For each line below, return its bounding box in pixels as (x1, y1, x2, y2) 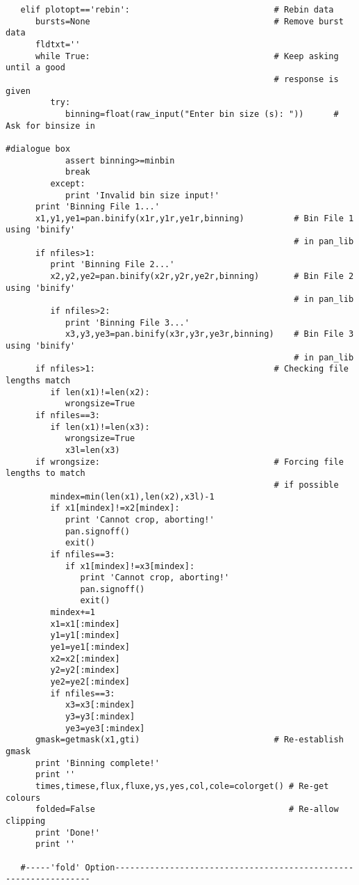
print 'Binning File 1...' (35, 202, 160, 212)
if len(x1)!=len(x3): (50, 422, 150, 432)
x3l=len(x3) (65, 445, 120, 455)
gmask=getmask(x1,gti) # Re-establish (35, 735, 344, 745)
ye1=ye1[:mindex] (50, 642, 130, 653)
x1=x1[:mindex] (50, 619, 120, 629)
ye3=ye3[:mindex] (65, 723, 145, 733)
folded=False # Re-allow (35, 804, 339, 815)
